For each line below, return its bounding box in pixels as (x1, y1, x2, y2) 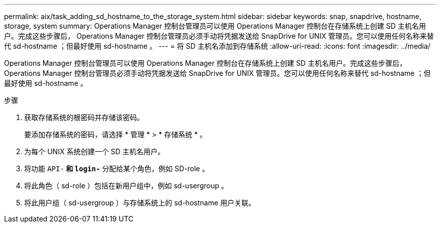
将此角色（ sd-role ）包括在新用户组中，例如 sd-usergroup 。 (24, 181, 229, 190)
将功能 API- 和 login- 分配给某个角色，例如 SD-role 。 (24, 164, 209, 173)
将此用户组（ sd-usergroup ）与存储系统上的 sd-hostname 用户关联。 (24, 198, 256, 207)
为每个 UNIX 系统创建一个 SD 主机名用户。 (24, 147, 165, 156)
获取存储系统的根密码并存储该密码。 (24, 113, 144, 122)
